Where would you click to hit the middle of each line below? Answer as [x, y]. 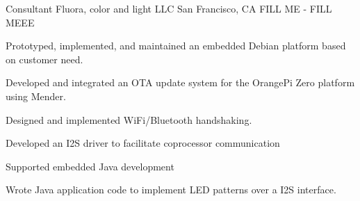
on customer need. [44, 59]
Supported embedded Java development [90, 166]
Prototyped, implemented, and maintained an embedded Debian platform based [176, 46]
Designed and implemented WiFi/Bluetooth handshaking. [129, 119]
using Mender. [36, 96]
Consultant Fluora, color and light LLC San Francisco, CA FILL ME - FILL [169, 8]
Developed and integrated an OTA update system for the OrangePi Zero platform [180, 82]
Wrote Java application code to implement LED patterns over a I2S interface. [171, 190]
